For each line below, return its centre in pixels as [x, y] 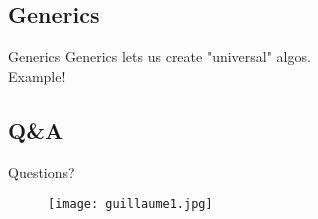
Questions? [41, 171]
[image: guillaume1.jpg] [130, 204]
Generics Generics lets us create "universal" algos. [159, 56]
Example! [37, 75]
